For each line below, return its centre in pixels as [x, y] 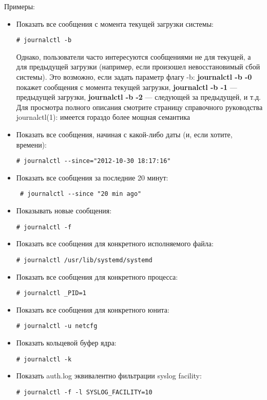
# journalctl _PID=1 [51, 293]
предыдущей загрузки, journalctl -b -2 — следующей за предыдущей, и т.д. [139, 97]
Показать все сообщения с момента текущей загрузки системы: [115, 23]
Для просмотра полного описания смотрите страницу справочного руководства [139, 107]
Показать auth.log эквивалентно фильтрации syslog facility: [109, 376]
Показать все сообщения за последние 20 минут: [92, 177]
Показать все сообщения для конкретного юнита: [93, 309]
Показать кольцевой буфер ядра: [66, 343]
